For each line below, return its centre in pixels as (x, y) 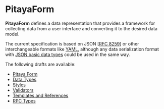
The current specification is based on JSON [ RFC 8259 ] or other (72, 43)
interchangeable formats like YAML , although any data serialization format (82, 49)
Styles (19, 85)
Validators (23, 90)
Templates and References (40, 95)
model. (12, 34)
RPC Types (24, 101)
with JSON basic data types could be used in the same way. (68, 54)
